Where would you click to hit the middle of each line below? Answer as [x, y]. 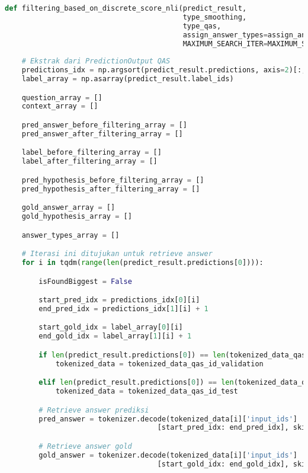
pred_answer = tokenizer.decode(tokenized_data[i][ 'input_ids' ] [168, 419]
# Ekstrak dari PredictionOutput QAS [96, 61]
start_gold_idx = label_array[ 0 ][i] [111, 327]
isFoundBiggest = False [85, 281]
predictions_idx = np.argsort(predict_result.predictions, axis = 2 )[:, [164, 70]
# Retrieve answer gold [85, 446]
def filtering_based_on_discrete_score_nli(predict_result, [126, 8]
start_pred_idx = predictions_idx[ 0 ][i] [119, 300]
